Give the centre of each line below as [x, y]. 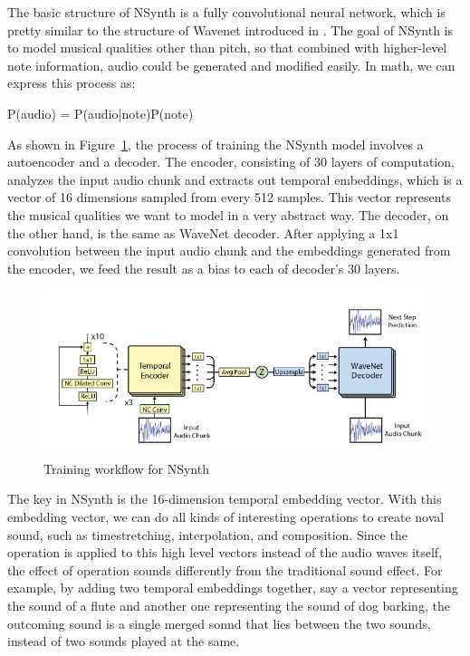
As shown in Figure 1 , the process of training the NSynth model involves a [216, 144]
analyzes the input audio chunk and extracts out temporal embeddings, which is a [235, 179]
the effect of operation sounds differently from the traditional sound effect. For [225, 569]
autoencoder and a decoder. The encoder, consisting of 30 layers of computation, [231, 162]
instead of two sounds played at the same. [124, 641]
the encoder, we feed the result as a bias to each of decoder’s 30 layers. [204, 268]
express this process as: [72, 83]
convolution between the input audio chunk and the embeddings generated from [229, 251]
